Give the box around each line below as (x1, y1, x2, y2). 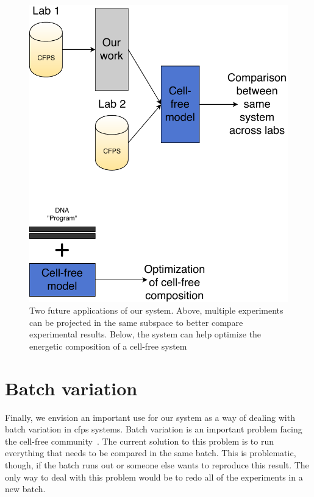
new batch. (5, 482, 46, 495)
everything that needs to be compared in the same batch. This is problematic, (5, 446, 296, 459)
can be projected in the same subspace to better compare (29, 315, 243, 328)
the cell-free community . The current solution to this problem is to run (5, 434, 274, 447)
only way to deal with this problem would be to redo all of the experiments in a (5, 470, 303, 483)
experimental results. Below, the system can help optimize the (29, 328, 262, 340)
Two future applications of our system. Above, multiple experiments (29, 304, 284, 317)
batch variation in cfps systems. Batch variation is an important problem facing (5, 423, 302, 435)
